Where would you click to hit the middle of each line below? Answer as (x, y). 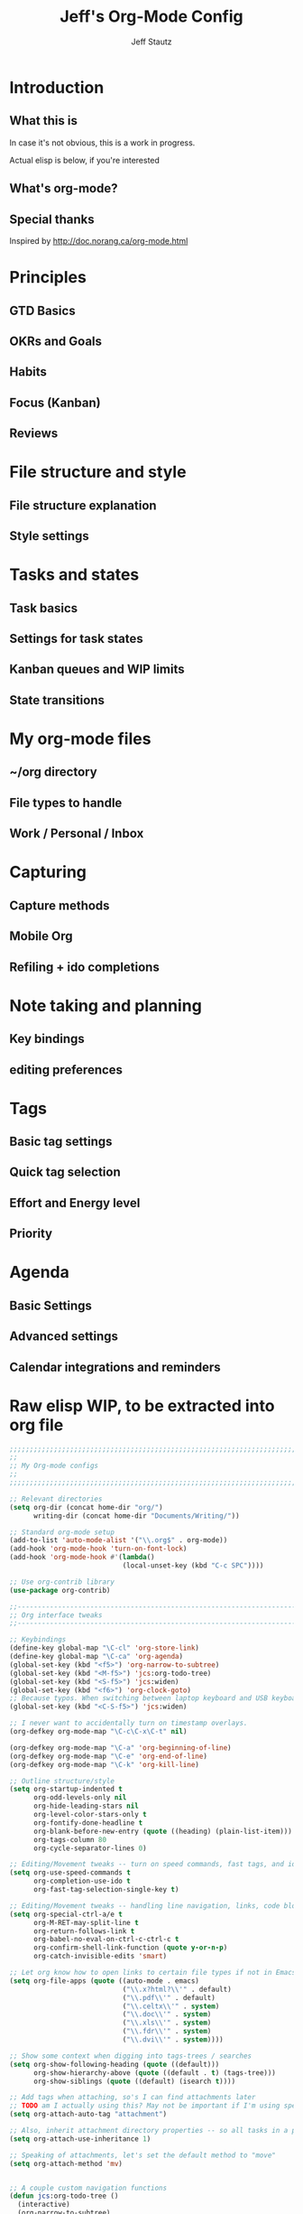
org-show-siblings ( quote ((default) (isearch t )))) (134, 2081)
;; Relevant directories (56, 1499)
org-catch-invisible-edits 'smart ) (100, 1957)
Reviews (34, 434)
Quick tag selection (65, 1172)
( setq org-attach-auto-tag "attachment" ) (88, 2115)
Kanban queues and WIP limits (97, 670)
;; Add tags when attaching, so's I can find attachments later (133, 2098)
